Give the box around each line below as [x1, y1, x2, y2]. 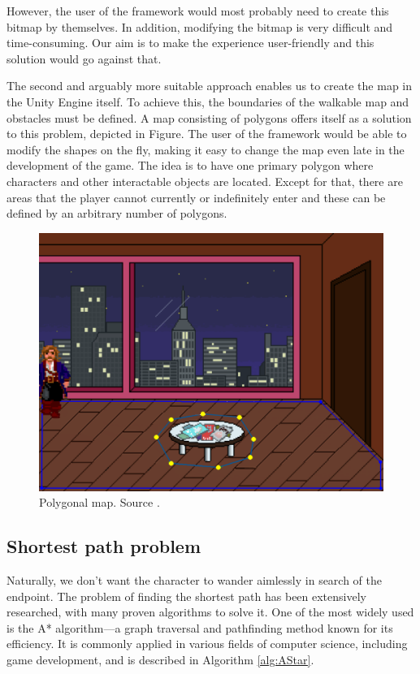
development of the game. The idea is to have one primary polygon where [6, 157, 374, 174]
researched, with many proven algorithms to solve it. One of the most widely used [6, 603, 414, 620]
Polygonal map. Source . [39, 494, 160, 511]
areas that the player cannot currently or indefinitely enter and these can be [6, 188, 386, 205]
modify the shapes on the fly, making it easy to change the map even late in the [6, 140, 405, 158]
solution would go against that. [6, 50, 162, 67]
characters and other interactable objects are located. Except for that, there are [6, 172, 403, 189]
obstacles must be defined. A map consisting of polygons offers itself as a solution [6, 109, 412, 126]
